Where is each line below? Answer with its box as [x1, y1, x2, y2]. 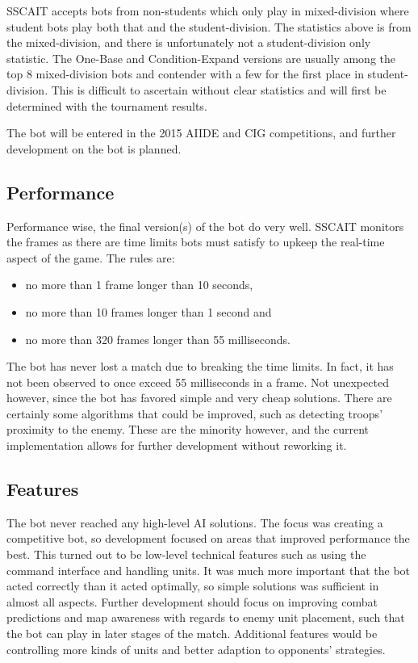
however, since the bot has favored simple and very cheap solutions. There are [6, 389, 392, 406]
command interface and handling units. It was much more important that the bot [6, 561, 411, 578]
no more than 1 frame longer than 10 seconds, [25, 276, 253, 293]
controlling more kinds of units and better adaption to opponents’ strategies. [6, 640, 386, 657]
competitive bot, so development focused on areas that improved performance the [6, 530, 410, 547]
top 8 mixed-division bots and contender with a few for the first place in [6, 65, 364, 82]
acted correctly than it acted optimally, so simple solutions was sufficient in [6, 577, 379, 594]
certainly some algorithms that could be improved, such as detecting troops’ [6, 405, 383, 422]
